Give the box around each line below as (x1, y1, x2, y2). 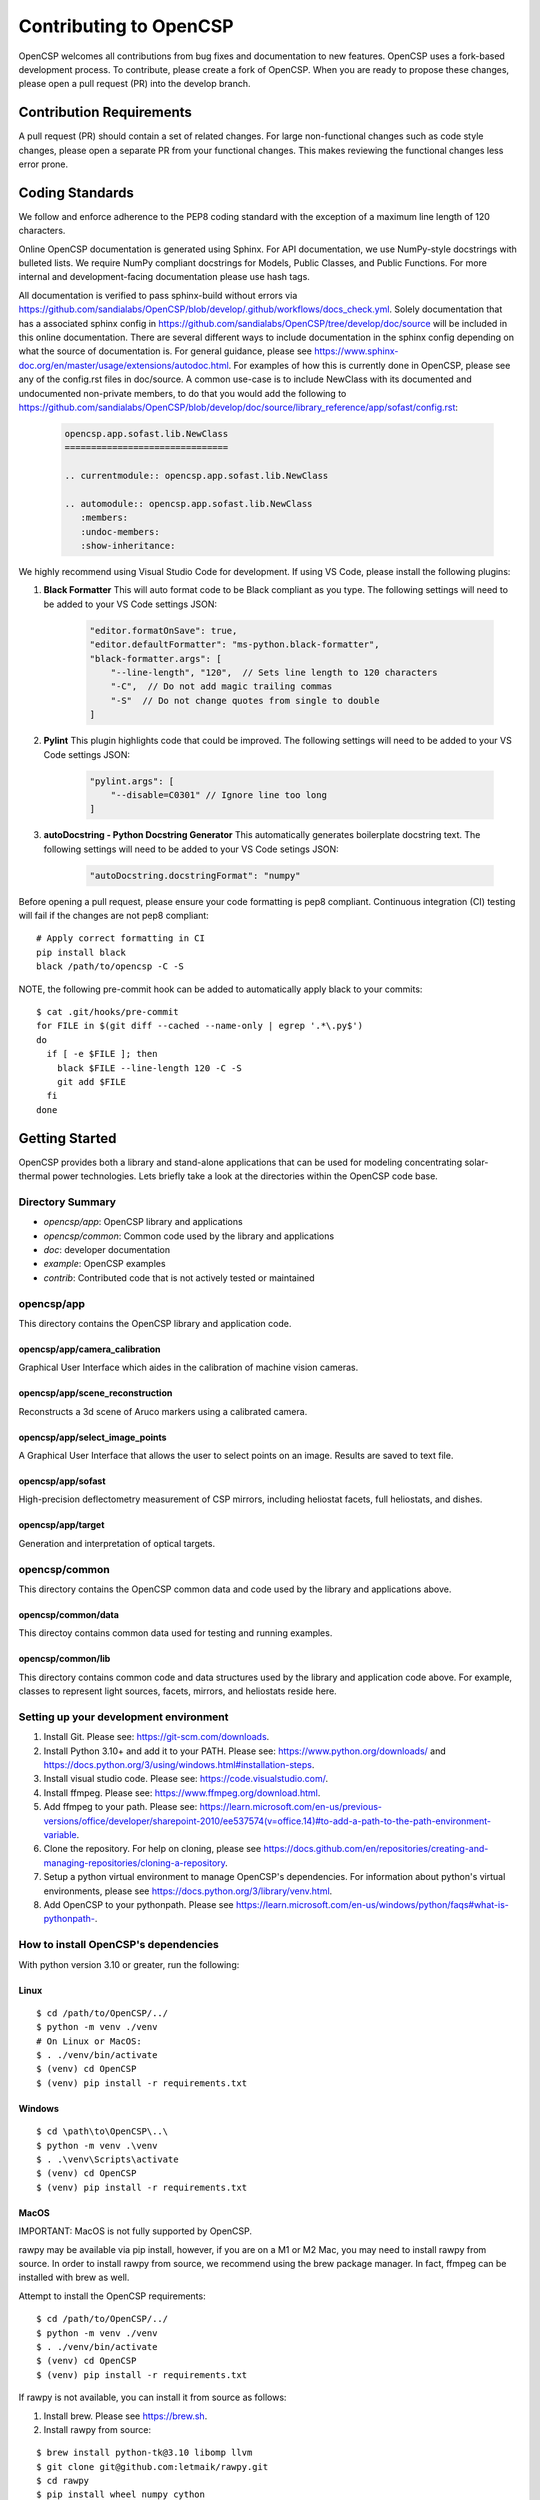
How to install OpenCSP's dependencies (18, 1938, 219, 1952)
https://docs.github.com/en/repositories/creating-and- (263, 1843, 489, 1855)
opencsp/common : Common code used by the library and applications (43, 1230, 335, 1242)
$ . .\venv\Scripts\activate (36, 2154, 179, 2165)
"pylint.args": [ (89, 775, 175, 787)
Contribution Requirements (18, 104, 192, 121)
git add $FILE (56, 1076, 127, 1087)
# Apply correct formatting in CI (36, 933, 205, 944)
